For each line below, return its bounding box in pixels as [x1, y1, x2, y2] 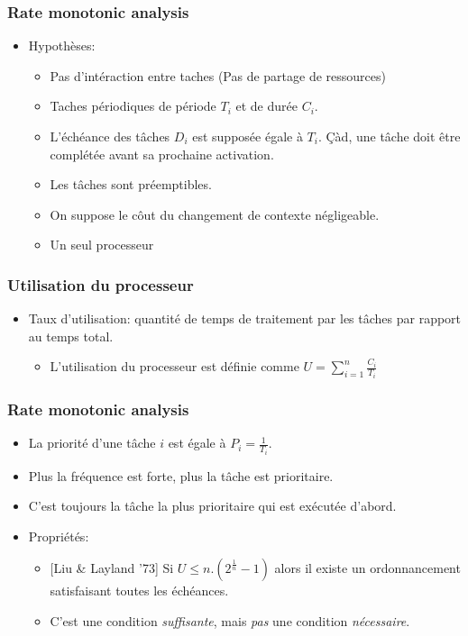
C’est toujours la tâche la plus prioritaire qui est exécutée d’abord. [28, 496, 397, 515]
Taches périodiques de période [50, 96, 216, 115]
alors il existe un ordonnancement [274, 559, 461, 577]
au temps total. [28, 326, 114, 345]
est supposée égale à [192, 127, 303, 145]
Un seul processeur [50, 235, 154, 254]
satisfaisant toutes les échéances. [50, 581, 229, 600]
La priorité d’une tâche [28, 433, 156, 452]
